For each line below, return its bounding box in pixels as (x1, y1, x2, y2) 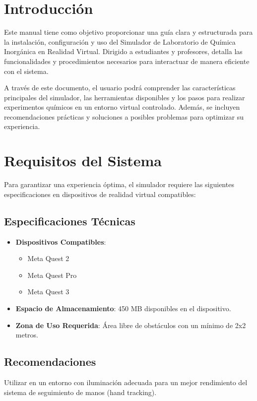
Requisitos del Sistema (4, 150, 162, 171)
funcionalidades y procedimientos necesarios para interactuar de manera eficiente (4, 56, 250, 66)
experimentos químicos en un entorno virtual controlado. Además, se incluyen (4, 102, 240, 112)
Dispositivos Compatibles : (15, 236, 106, 247)
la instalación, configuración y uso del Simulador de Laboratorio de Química (4, 36, 236, 47)
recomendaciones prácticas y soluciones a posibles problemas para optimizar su (4, 111, 244, 122)
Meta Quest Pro (27, 269, 77, 280)
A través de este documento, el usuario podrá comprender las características (4, 82, 236, 93)
